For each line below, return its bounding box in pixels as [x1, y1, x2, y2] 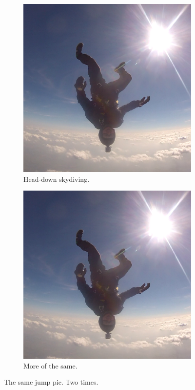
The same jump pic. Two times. [4, 377, 98, 387]
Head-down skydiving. [23, 173, 90, 184]
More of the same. [23, 360, 78, 370]
